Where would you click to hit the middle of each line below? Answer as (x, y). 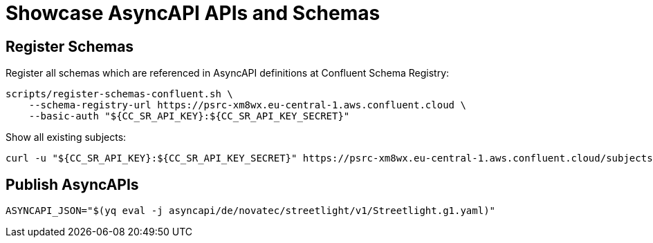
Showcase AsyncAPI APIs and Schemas (193, 13)
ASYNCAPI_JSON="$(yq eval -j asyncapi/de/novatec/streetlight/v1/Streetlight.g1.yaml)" (251, 211)
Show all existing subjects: (66, 137)
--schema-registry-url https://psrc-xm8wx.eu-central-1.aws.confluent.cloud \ (247, 105)
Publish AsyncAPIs (72, 184)
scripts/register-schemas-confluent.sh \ (119, 94)
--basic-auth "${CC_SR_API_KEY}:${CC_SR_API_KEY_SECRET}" (189, 116)
